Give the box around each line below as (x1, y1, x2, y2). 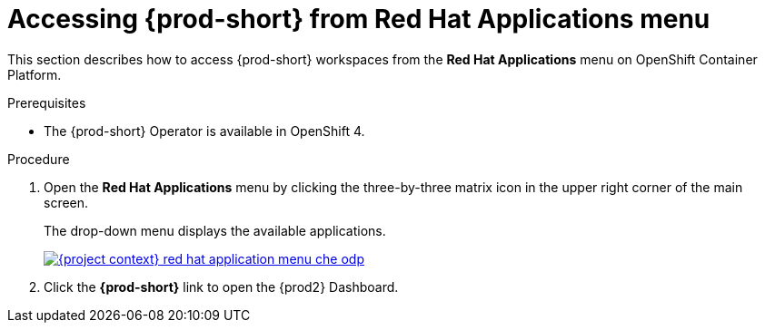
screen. (44, 194, 89, 210)
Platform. (7, 66, 62, 82)
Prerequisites (7, 94, 86, 111)
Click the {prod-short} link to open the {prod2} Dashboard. (44, 278, 399, 295)
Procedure (7, 150, 70, 167)
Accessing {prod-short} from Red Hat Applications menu (7, 4, 710, 34)
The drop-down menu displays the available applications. (44, 222, 386, 238)
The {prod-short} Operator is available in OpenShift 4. (44, 122, 365, 139)
